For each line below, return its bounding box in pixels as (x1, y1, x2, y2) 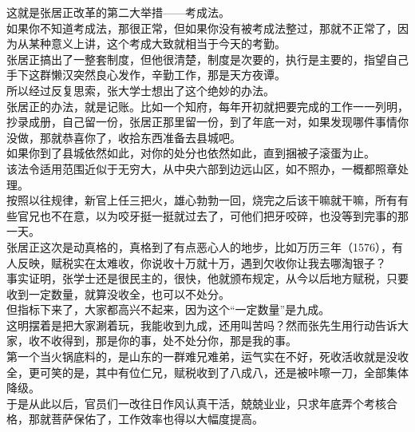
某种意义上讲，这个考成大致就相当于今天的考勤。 (28, 35, 286, 52)
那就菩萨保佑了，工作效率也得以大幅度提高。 (28, 410, 263, 427)
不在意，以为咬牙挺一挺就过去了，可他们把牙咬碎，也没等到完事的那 (50, 207, 409, 224)
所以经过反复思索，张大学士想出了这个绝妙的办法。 (6, 81, 275, 98)
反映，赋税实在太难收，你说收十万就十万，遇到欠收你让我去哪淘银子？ (17, 254, 386, 271)
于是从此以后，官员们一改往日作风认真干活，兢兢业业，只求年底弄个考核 (6, 394, 386, 411)
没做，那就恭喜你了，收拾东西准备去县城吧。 (6, 129, 241, 145)
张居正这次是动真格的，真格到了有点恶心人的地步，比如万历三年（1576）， (6, 238, 392, 255)
